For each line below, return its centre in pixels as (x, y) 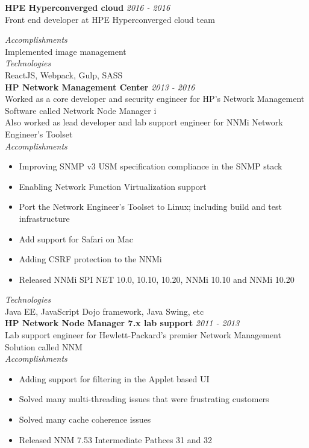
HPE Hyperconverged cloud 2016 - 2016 (88, 7)
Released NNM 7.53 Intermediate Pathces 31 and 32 (116, 439)
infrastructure (44, 218)
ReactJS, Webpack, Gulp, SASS (64, 74)
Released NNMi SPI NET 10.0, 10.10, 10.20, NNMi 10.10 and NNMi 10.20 (157, 279)
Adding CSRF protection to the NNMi (90, 259)
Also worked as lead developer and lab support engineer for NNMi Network (144, 122)
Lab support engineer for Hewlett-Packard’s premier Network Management (143, 335)
